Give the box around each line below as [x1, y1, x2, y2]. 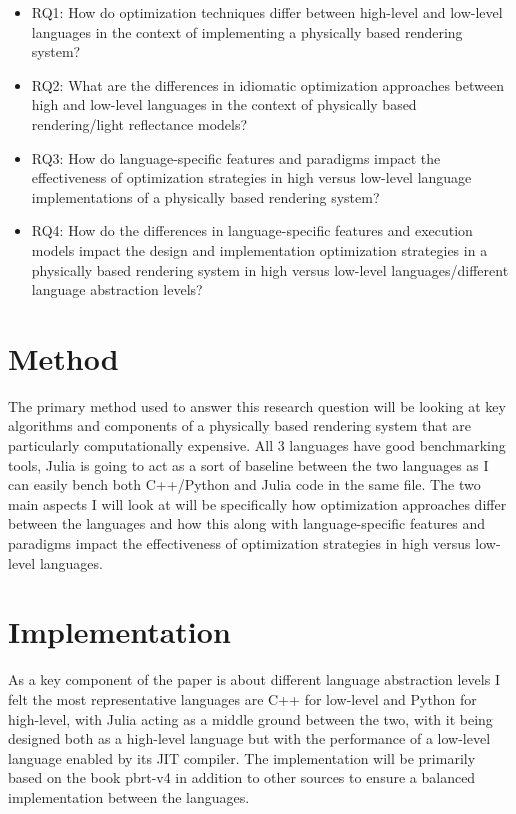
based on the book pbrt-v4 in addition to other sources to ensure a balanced [8, 767, 476, 788]
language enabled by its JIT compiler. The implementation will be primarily [8, 747, 476, 768]
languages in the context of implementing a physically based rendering [31, 21, 463, 42]
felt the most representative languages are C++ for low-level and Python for [8, 688, 477, 709]
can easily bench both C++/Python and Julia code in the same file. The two [8, 474, 481, 495]
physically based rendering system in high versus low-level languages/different [31, 259, 509, 280]
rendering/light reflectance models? [31, 113, 248, 134]
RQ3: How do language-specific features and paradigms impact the [31, 147, 441, 168]
